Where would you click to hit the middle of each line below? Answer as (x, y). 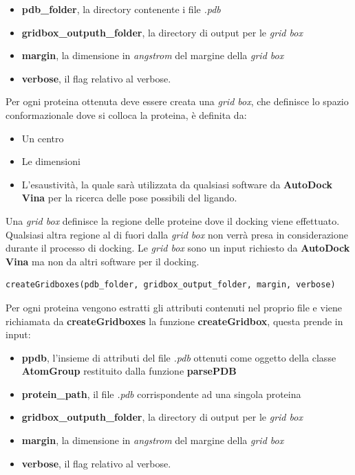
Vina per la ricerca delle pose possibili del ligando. (129, 198)
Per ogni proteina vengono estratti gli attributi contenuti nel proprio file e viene (174, 307)
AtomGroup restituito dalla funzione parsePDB (129, 371)
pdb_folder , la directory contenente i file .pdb (121, 9)
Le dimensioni (51, 161)
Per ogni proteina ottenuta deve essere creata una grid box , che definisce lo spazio (177, 101)
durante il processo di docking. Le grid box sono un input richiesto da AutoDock (178, 248)
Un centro (43, 138)
